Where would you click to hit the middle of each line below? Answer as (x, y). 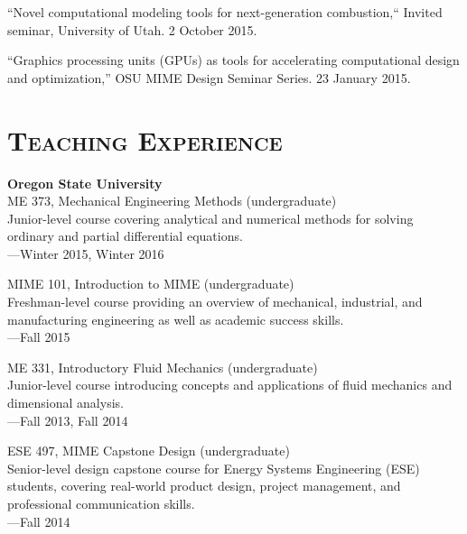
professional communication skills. (101, 503)
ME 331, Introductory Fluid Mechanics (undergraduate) (163, 367)
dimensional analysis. (65, 403)
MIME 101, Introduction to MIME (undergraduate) (151, 284)
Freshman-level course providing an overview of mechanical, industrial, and (215, 302)
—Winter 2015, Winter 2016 (86, 253)
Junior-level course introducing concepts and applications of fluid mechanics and (230, 385)
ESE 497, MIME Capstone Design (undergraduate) (149, 451)
